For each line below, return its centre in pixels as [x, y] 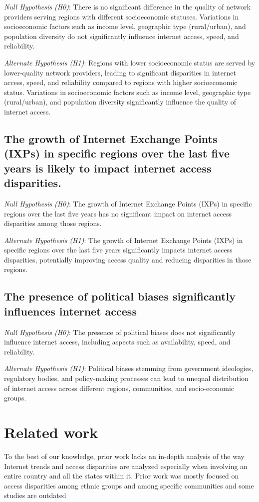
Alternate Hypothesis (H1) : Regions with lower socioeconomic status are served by [130, 62]
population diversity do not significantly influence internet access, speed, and [122, 36]
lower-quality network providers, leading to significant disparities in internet [120, 72]
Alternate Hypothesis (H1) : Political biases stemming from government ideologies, [129, 368]
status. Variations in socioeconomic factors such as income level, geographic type [128, 92]
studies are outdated [35, 495]
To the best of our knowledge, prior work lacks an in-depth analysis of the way [124, 456]
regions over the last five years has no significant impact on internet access [118, 213]
